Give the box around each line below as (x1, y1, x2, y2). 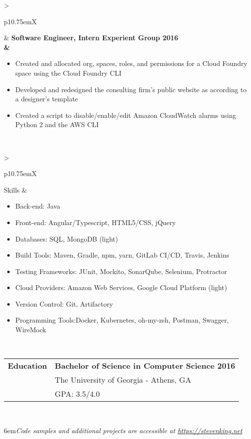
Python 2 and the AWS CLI (15, 119, 99, 130)
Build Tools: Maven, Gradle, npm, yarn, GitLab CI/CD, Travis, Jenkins (15, 250, 229, 260)
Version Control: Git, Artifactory (15, 298, 113, 309)
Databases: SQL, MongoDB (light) (15, 233, 118, 244)
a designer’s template (15, 94, 78, 104)
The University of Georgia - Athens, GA (55, 374, 192, 386)
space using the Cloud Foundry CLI (15, 67, 121, 78)
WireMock (15, 325, 46, 335)
